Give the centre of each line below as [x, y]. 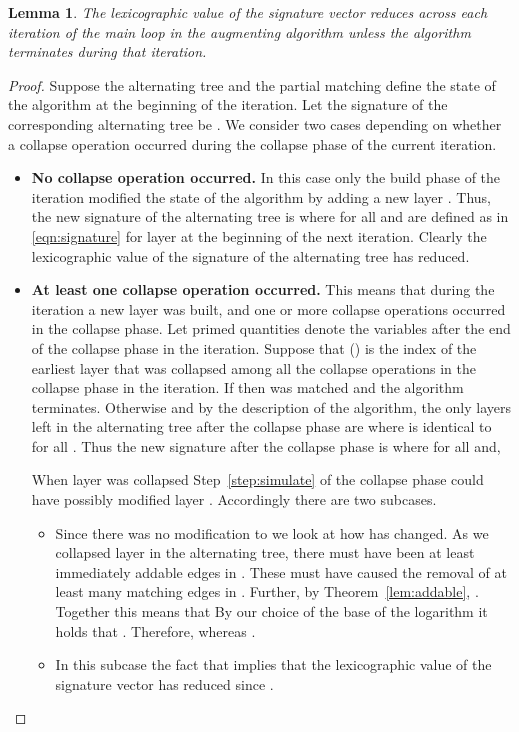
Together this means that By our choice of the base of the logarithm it [271, 611]
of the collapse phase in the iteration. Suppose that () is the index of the [254, 347]
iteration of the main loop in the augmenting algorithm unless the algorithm [239, 31]
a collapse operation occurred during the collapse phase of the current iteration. [252, 143]
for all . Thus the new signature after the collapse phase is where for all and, [266, 445]
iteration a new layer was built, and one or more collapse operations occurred [268, 308]
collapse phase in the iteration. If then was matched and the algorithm [247, 387]
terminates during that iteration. [107, 51]
